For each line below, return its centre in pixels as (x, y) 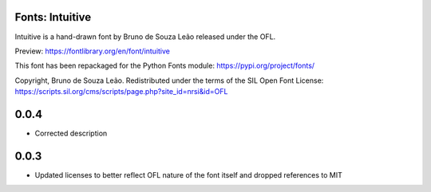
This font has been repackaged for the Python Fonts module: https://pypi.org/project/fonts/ (165, 66)
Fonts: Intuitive (53, 17)
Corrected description (71, 133)
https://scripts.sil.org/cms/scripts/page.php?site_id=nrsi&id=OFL (121, 92)
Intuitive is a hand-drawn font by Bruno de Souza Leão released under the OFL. (145, 37)
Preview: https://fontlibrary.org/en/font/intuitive (93, 51)
